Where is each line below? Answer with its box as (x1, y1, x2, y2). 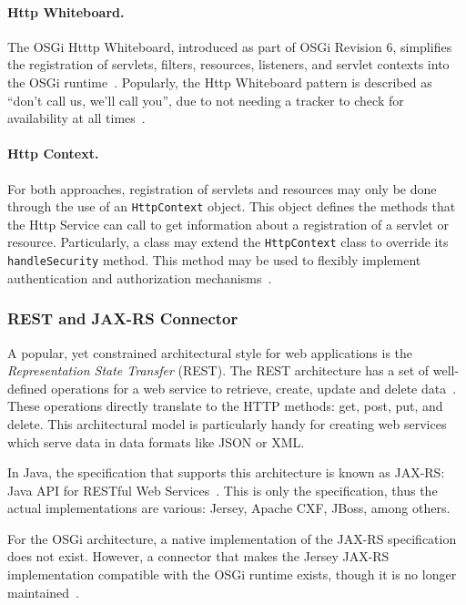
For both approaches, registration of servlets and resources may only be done (7, 179, 437, 198)
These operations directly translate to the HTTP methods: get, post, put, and (7, 396, 443, 415)
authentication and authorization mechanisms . (7, 268, 272, 287)
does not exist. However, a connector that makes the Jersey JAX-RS (7, 547, 390, 566)
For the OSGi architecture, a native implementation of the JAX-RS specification (7, 528, 457, 548)
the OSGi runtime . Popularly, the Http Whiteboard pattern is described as (7, 72, 432, 91)
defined (7, 378, 47, 397)
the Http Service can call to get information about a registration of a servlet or (7, 214, 449, 233)
